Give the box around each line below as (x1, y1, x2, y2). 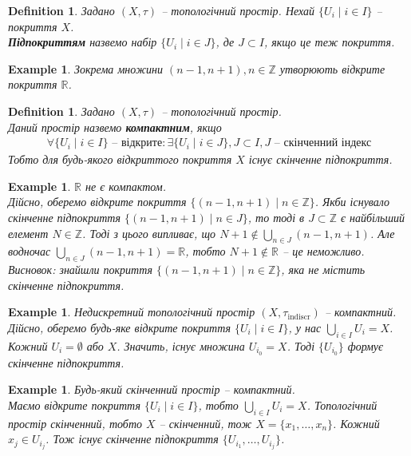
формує (347, 337, 384, 354)
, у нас (288, 319, 322, 335)
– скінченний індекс (274, 137, 372, 149)
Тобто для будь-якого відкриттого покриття (8, 151, 232, 168)
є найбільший (340, 208, 405, 225)
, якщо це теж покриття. (263, 34, 395, 50)
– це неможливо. (283, 243, 365, 260)
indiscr (287, 312, 310, 321)
